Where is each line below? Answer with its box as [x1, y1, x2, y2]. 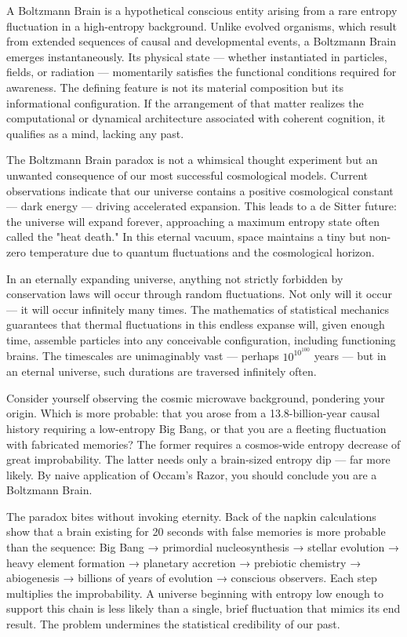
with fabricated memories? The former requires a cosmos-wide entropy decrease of [6, 435, 401, 452]
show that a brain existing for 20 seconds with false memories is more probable [6, 523, 386, 540]
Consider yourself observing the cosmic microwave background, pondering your [6, 389, 385, 406]
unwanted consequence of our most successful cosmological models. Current [6, 166, 369, 183]
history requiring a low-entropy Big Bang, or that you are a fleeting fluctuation [6, 420, 387, 436]
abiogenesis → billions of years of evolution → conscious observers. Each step [6, 570, 377, 586]
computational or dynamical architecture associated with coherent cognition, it [6, 110, 386, 126]
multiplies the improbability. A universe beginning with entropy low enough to [6, 584, 383, 601]
